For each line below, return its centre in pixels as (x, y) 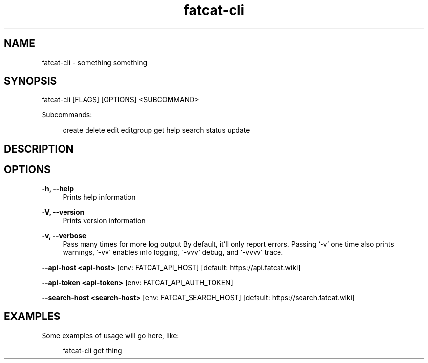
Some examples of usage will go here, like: (110, 335)
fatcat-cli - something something (95, 62)
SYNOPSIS (31, 81)
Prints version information (104, 220)
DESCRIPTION (39, 149)
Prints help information (99, 197)
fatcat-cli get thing (92, 350)
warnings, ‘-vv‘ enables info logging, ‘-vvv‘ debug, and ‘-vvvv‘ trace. (173, 252)
